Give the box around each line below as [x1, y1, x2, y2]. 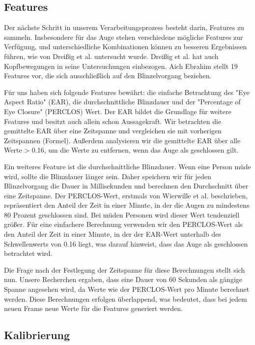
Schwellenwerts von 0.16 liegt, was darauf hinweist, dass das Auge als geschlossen [4, 238, 248, 249]
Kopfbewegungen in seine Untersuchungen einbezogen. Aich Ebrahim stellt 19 [4, 61, 238, 71]
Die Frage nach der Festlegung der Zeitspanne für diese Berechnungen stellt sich [4, 264, 245, 275]
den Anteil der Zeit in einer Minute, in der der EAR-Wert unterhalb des [4, 229, 221, 239]
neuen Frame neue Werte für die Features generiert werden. [4, 303, 183, 314]
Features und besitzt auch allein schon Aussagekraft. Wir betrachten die [4, 116, 222, 126]
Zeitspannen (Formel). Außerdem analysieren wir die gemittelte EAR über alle [4, 135, 241, 145]
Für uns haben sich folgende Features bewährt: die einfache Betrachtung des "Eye [4, 87, 250, 97]
